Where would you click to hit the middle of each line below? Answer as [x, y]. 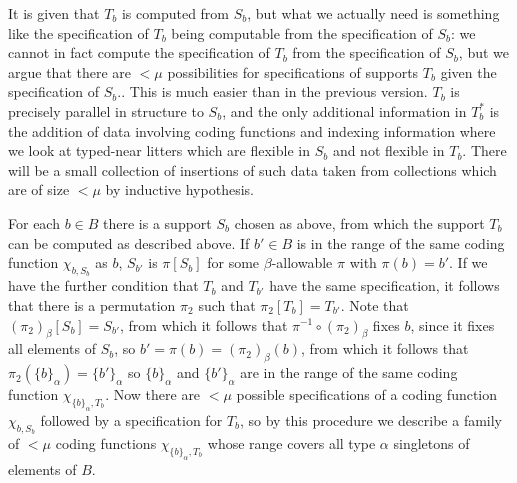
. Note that [374, 304]
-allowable [302, 262]
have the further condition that [103, 285]
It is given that [54, 13]
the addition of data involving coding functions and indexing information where [252, 130]
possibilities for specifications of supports [293, 71]
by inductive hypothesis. [179, 189]
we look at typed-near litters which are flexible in [159, 150]
